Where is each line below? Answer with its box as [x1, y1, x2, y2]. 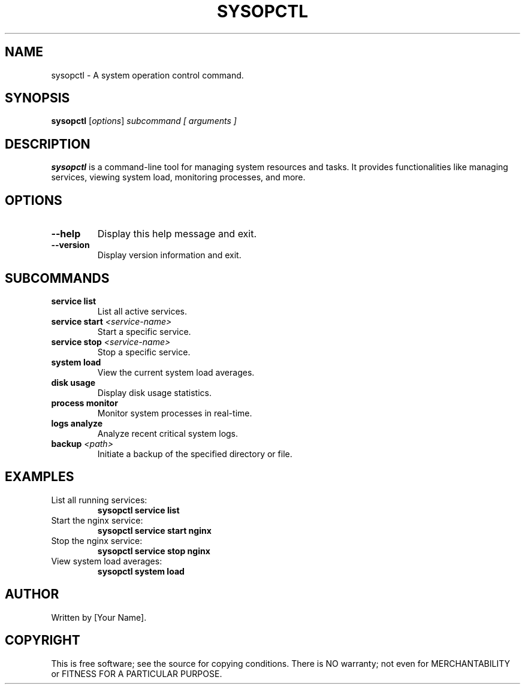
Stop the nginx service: [51, 535, 143, 546]
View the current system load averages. [97, 367, 255, 377]
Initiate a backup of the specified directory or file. [97, 448, 292, 459]
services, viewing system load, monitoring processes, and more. [51, 172, 306, 183]
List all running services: [51, 494, 147, 505]
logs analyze [51, 418, 103, 428]
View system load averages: [51, 555, 162, 566]
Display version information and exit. [97, 250, 242, 261]
